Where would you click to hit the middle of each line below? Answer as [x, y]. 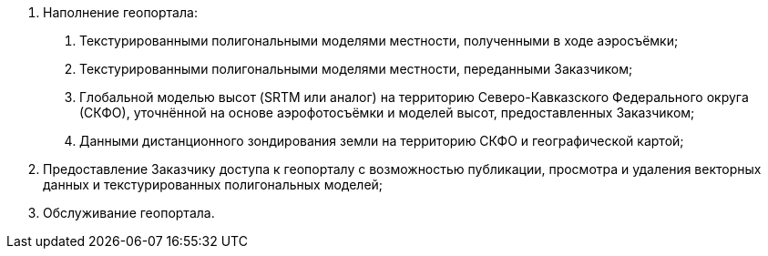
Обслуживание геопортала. [129, 213]
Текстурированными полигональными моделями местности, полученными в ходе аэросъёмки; [379, 41]
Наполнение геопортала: [120, 12]
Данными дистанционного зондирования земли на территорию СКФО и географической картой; [382, 141]
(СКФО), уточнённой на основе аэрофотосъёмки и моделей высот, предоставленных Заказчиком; [387, 113]
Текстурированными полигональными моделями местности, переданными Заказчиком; [356, 69]
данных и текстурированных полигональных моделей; [213, 184]
